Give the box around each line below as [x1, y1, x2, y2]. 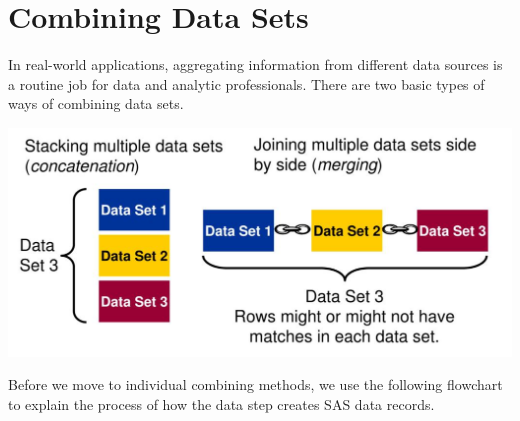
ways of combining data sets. [8, 93, 184, 114]
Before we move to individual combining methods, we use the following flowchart [8, 374, 503, 395]
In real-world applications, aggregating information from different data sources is [8, 54, 503, 75]
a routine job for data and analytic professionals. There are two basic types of [8, 73, 485, 94]
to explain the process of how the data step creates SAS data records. [8, 393, 435, 414]
